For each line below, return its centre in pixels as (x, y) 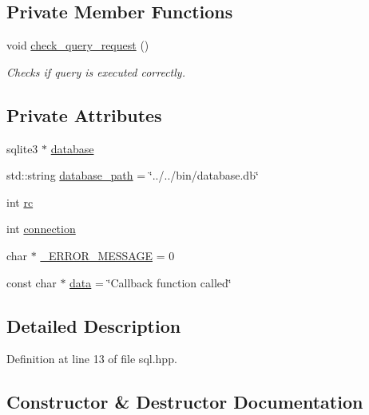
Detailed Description (94, 325)
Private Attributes (84, 115)
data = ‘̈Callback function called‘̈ (151, 282)
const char (32, 282)
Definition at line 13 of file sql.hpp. (92, 359)
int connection (41, 229)
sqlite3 (22, 148)
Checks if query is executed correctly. (96, 71)
